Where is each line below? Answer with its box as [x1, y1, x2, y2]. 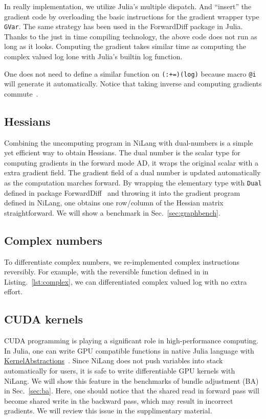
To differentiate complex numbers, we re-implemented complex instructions [4, 256, 240, 267]
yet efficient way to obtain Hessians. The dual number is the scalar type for [4, 147, 240, 158]
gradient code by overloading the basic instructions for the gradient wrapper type [4, 11, 259, 21]
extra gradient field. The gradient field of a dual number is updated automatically [4, 167, 261, 178]
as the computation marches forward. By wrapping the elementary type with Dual [4, 177, 262, 188]
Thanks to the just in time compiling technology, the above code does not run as [4, 31, 257, 41]
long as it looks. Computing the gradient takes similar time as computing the [4, 41, 246, 52]
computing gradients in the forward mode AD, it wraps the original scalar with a [4, 157, 258, 168]
